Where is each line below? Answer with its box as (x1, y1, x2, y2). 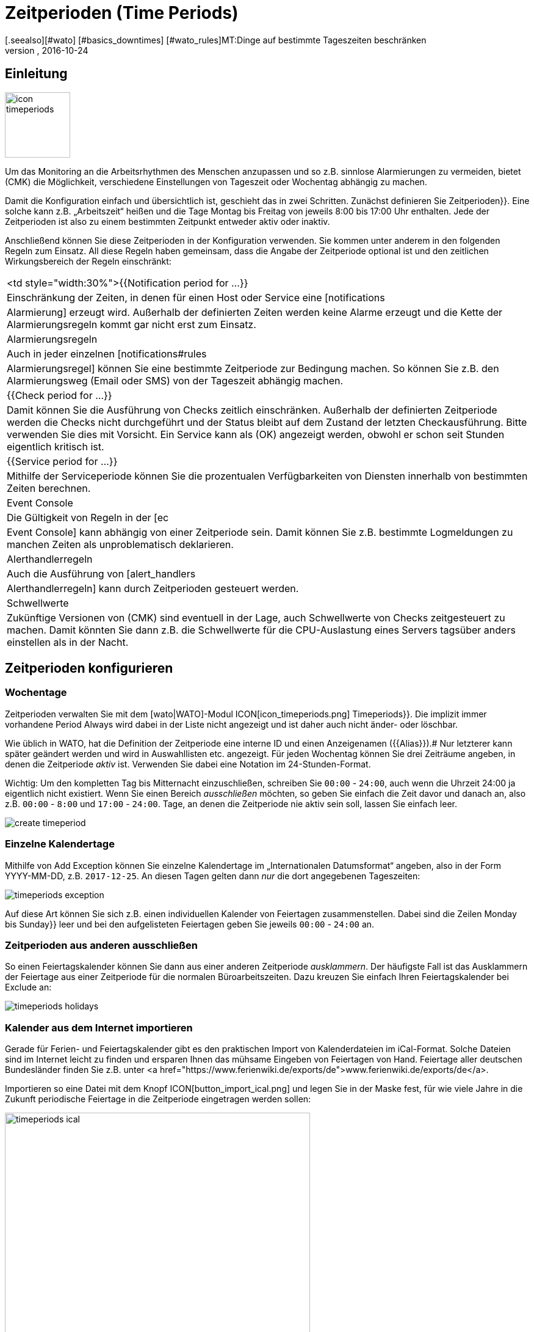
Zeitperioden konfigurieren (5, 661, 173, 676)
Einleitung (5, 66, 68, 82)
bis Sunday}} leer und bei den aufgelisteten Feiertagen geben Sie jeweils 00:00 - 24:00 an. (5, 918, 375, 929)
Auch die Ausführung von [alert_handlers (7, 567, 196, 580)
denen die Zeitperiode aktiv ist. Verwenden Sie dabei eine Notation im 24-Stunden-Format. (5, 758, 371, 769)
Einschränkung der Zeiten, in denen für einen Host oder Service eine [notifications (7, 291, 385, 304)
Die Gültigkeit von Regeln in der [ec (7, 511, 169, 524)
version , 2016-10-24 (5, 45, 88, 56)
